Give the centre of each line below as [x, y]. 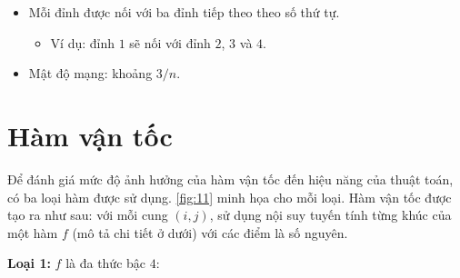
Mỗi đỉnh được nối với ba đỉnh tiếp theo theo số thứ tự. [184, 12]
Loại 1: [29, 263]
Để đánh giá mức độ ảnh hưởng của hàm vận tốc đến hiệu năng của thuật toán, [230, 179]
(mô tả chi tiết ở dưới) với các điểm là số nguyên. [210, 232]
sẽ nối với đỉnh [170, 42]
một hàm [33, 232]
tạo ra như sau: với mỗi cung [88, 215]
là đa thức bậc [106, 263]
